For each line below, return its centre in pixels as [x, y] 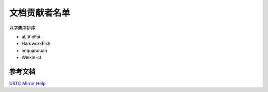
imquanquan [34, 50]
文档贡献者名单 [40, 13]
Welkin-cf [32, 57]
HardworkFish [36, 44]
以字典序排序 [22, 28]
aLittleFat [31, 37]
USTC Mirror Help [27, 84]
